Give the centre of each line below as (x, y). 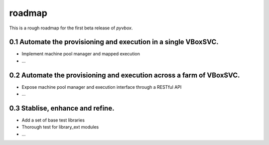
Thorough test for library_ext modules (60, 127)
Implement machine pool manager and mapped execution (81, 54)
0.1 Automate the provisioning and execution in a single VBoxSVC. (114, 42)
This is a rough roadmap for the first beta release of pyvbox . (71, 28)
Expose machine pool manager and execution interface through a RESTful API (102, 87)
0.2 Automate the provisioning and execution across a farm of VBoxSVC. (125, 75)
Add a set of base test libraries (53, 120)
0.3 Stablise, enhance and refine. (62, 108)
